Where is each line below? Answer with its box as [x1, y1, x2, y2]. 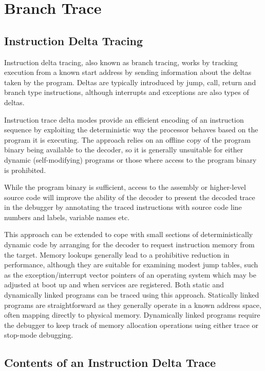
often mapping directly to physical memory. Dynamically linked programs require [4, 309, 260, 320]
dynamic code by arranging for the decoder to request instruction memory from [4, 239, 255, 250]
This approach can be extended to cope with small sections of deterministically [4, 229, 253, 240]
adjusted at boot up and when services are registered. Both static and [4, 279, 224, 290]
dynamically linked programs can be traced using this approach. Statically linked [4, 289, 259, 300]
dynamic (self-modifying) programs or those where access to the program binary [4, 154, 257, 165]
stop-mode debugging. [4, 329, 73, 340]
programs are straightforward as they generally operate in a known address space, [4, 299, 261, 310]
